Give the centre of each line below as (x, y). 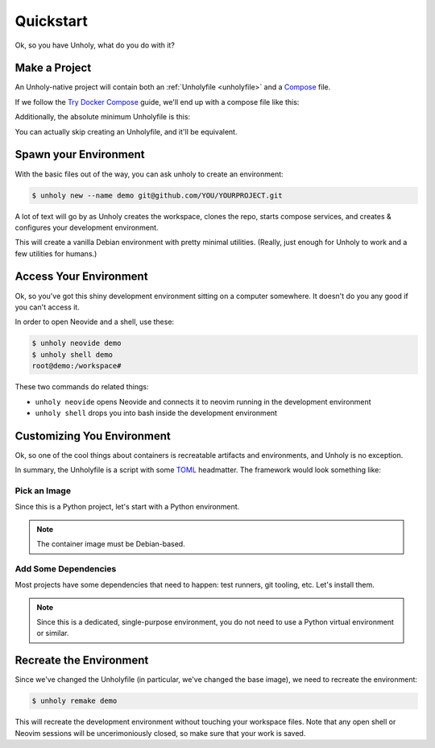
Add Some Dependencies (66, 568)
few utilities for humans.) (56, 253)
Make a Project (53, 68)
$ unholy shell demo (72, 354)
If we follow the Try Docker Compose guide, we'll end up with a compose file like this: (157, 102)
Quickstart (52, 21)
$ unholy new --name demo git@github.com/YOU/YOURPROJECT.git (157, 195)
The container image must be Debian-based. (111, 544)
